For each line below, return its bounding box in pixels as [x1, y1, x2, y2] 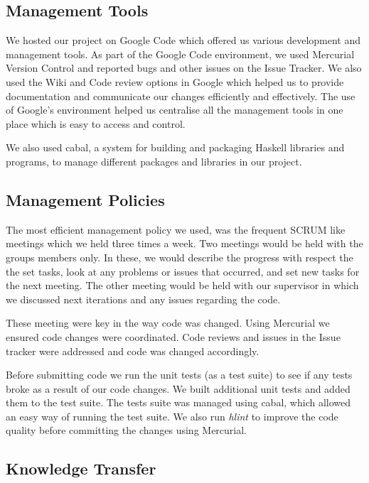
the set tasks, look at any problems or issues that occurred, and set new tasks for [6, 264, 360, 278]
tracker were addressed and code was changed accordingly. [6, 343, 260, 358]
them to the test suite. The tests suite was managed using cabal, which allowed [6, 395, 351, 410]
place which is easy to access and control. [6, 116, 186, 131]
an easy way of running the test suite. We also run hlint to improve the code [6, 408, 338, 423]
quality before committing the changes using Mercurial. [6, 423, 247, 438]
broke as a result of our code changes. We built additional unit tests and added [6, 381, 351, 396]
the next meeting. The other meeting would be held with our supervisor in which [6, 278, 359, 293]
